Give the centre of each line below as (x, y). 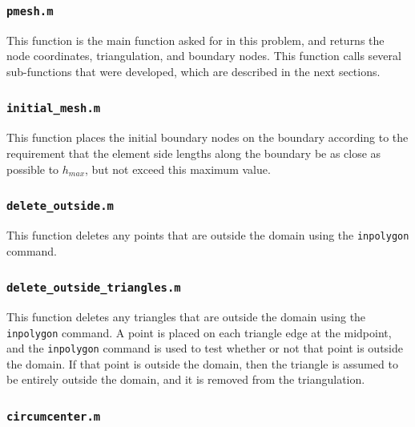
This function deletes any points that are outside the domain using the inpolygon (208, 234)
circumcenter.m (54, 416)
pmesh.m (30, 11)
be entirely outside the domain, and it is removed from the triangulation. (186, 379)
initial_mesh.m (54, 109)
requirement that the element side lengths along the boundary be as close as (194, 153)
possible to (33, 169)
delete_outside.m (60, 206)
